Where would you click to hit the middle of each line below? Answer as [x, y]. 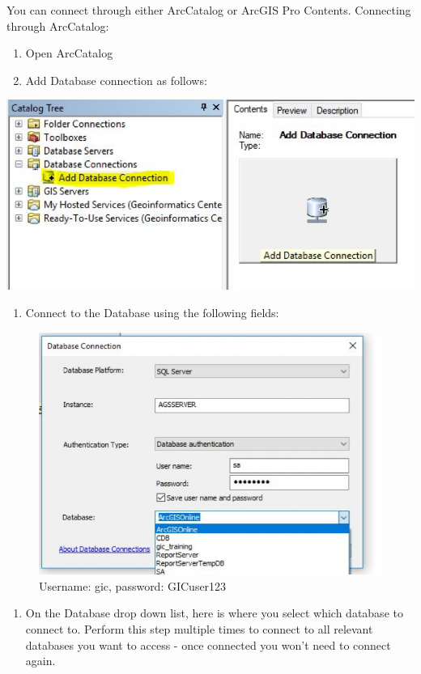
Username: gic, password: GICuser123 [133, 585]
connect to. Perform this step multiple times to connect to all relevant [199, 629]
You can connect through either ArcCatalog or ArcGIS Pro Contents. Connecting [209, 10]
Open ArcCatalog [69, 53]
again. [40, 661]
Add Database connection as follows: [116, 80]
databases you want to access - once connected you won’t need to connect [208, 644]
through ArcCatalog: [58, 25]
